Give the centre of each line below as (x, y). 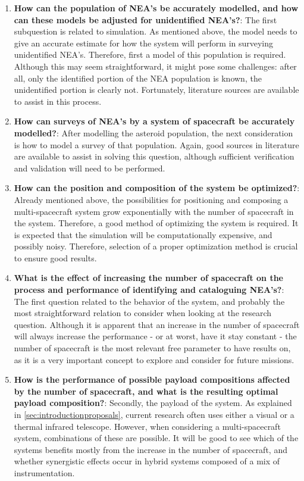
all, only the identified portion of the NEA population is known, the (138, 78)
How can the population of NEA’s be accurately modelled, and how (156, 8)
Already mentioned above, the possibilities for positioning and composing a (151, 199)
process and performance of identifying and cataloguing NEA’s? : (149, 290)
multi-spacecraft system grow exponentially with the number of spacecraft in (154, 211)
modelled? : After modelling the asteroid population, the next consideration (153, 132)
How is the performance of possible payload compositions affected (152, 380)
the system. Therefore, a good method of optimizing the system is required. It (156, 223)
